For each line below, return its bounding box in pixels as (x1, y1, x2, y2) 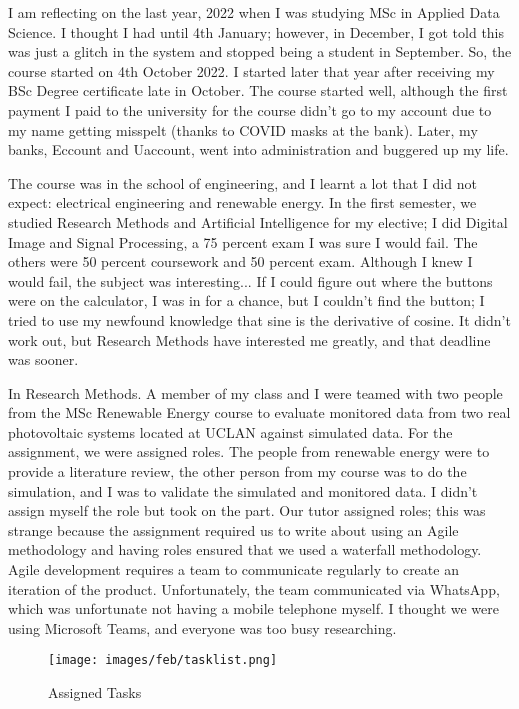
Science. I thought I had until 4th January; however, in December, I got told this (8, 21, 505, 42)
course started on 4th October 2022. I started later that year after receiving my (8, 60, 495, 81)
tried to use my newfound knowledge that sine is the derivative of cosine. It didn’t (8, 309, 511, 330)
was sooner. (8, 349, 79, 370)
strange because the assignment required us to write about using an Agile (8, 519, 459, 540)
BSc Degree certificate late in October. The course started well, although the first (8, 80, 508, 101)
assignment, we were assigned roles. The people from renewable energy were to (8, 441, 490, 462)
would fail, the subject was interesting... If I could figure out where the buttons (8, 270, 493, 291)
